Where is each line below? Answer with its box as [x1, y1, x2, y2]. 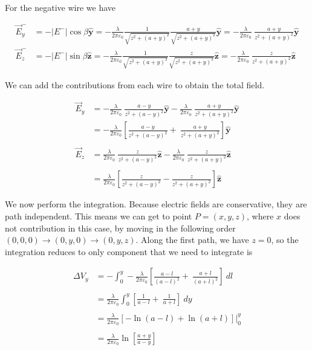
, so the [271, 233, 299, 246]
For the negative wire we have [5, 1, 116, 13]
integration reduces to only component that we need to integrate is [5, 245, 253, 258]
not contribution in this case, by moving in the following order [5, 221, 236, 234]
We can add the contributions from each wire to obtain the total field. [5, 78, 265, 91]
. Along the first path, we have [135, 233, 249, 246]
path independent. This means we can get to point [5, 210, 192, 222]
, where [246, 210, 274, 222]
